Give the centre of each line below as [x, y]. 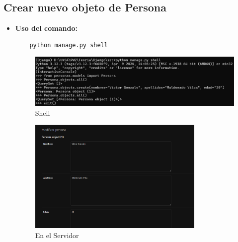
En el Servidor [57, 235]
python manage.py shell [69, 45]
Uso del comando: [46, 28]
